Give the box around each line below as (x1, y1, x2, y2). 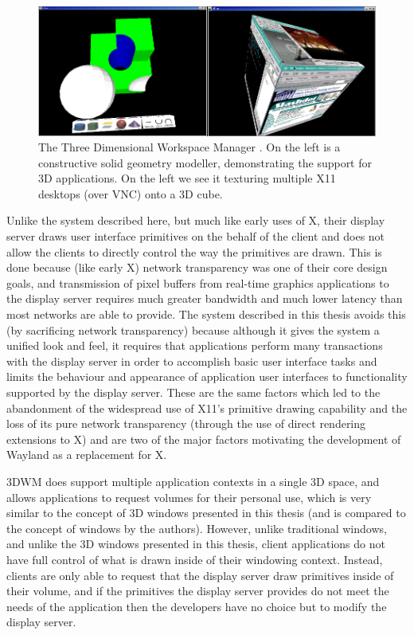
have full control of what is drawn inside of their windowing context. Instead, (6, 551, 383, 567)
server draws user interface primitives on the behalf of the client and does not (6, 228, 385, 245)
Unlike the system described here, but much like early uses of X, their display (6, 212, 385, 229)
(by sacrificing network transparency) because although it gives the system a (6, 321, 380, 338)
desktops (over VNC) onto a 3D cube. (38, 185, 223, 202)
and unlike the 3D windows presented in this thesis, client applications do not (6, 535, 385, 552)
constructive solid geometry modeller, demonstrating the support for (38, 154, 373, 171)
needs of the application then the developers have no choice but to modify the (6, 598, 387, 614)
